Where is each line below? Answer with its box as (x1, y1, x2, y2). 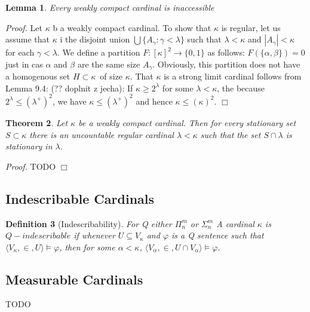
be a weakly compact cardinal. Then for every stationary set (78, 116, 296, 129)
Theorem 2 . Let (5, 116, 68, 129)
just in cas (5, 57, 43, 70)
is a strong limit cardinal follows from (164, 70, 302, 82)
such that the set (200, 128, 261, 140)
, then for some (59, 240, 115, 253)
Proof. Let (5, 21, 42, 33)
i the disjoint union (60, 33, 130, 45)
